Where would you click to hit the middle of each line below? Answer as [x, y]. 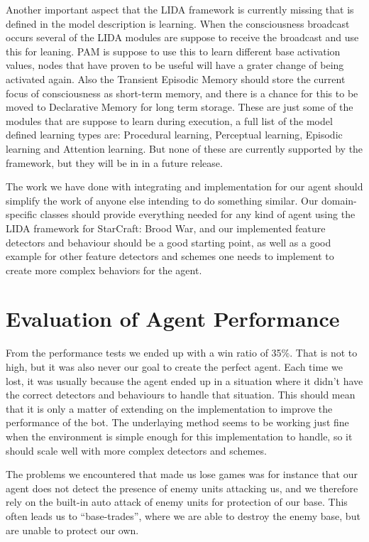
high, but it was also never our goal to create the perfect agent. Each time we [174, 367]
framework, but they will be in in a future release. [114, 162]
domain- [339, 200]
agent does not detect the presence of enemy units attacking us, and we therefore [182, 488]
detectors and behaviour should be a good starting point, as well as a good [169, 242]
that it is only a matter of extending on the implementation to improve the [169, 408]
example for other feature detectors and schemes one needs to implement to [170, 256]
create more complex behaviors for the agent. [104, 270]
